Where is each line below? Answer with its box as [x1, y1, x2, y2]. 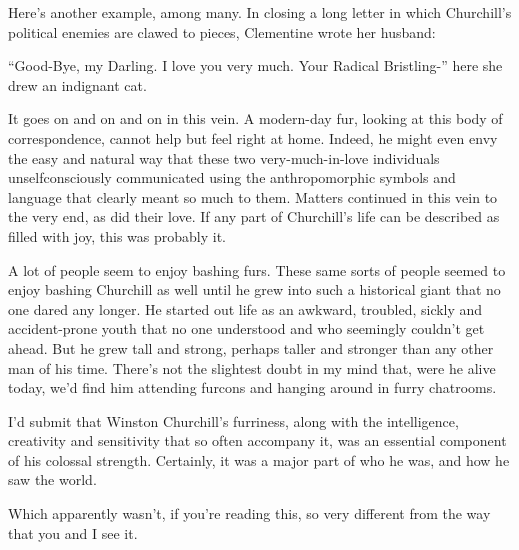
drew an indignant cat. [8, 74, 147, 95]
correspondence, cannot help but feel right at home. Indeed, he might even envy [8, 127, 498, 148]
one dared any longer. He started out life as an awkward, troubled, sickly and [8, 298, 483, 319]
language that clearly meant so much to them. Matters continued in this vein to [8, 186, 498, 207]
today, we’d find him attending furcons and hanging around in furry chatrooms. [8, 377, 497, 398]
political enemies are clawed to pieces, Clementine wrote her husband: [8, 21, 436, 42]
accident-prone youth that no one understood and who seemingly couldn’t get [8, 318, 485, 339]
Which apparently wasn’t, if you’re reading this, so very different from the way [8, 503, 491, 524]
